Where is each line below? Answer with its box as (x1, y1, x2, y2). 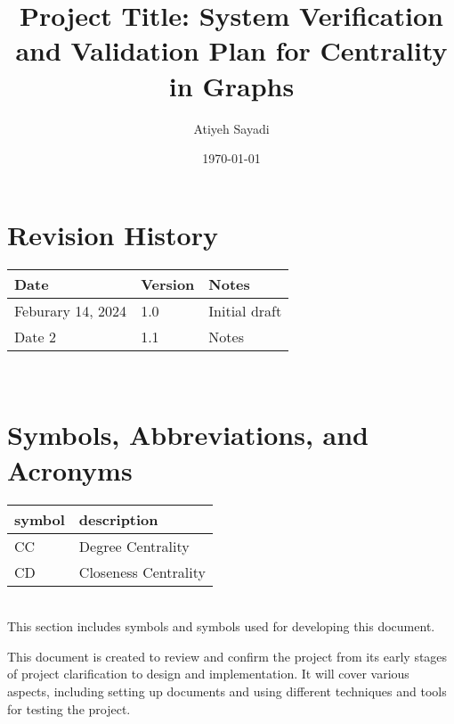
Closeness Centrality (78, 561, 206, 582)
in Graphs (168, 67, 295, 103)
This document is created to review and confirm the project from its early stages (7, 646, 448, 665)
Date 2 (14, 325, 56, 347)
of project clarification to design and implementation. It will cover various (7, 664, 409, 683)
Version (141, 273, 195, 294)
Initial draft (208, 300, 282, 321)
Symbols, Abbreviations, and (7, 416, 369, 453)
